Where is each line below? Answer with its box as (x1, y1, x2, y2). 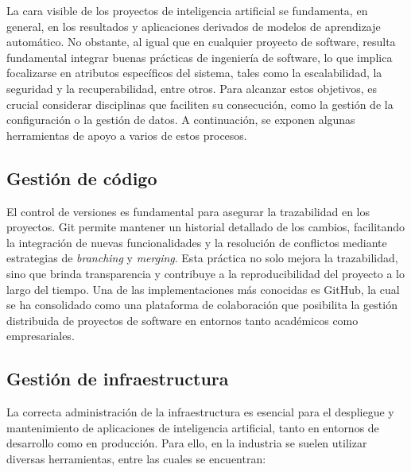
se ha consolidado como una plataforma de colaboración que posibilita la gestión (6, 296, 397, 313)
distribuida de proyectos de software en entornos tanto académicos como (6, 311, 359, 328)
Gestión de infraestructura (6, 366, 229, 391)
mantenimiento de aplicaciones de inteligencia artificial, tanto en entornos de (6, 419, 379, 435)
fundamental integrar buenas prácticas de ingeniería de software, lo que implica (6, 48, 393, 65)
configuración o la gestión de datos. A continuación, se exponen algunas (6, 111, 355, 128)
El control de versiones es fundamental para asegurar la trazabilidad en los (6, 203, 370, 219)
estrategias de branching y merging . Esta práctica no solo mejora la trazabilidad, (6, 250, 398, 266)
